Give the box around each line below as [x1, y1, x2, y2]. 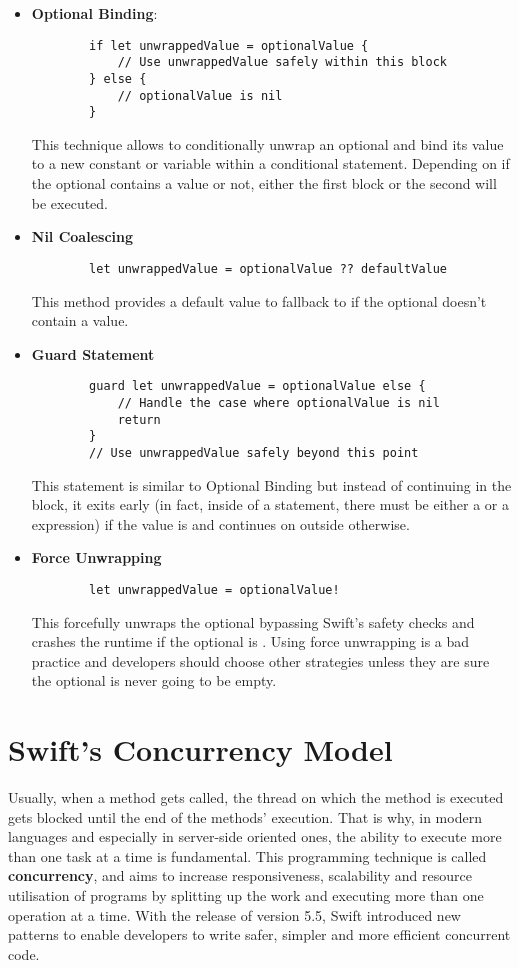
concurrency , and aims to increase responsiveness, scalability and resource [8, 865, 472, 886]
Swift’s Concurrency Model [8, 729, 393, 770]
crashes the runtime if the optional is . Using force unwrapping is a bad [31, 631, 470, 652]
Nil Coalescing [31, 226, 134, 247]
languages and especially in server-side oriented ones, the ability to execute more [8, 826, 502, 847]
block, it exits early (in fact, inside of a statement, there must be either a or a [31, 494, 509, 515]
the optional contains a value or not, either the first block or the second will [31, 173, 497, 194]
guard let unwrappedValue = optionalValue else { [89, 379, 426, 394]
